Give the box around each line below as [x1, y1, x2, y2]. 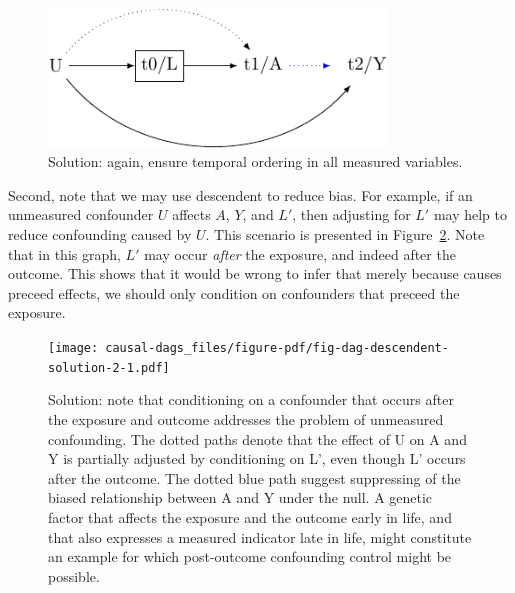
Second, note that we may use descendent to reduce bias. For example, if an [8, 184, 473, 205]
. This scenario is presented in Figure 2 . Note [205, 224, 485, 245]
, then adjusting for [292, 204, 411, 225]
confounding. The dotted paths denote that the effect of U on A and [48, 428, 467, 449]
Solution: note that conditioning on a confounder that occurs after [48, 389, 454, 410]
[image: [48, 341, 99, 356]
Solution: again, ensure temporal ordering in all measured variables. [48, 151, 463, 172]
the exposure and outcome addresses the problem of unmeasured [48, 408, 444, 429]
